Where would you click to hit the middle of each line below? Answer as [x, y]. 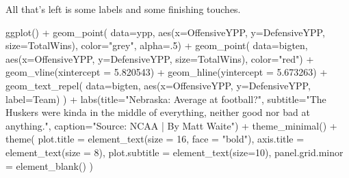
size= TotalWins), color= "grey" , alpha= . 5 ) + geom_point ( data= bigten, [157, 45]
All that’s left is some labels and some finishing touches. [123, 9]
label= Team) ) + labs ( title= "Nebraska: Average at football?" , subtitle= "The [166, 99]
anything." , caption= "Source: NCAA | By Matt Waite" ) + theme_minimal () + [171, 125]
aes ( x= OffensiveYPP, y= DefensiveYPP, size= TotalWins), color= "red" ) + [160, 58]
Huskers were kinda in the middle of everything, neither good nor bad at [158, 112]
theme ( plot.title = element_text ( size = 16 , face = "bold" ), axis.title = [155, 139]
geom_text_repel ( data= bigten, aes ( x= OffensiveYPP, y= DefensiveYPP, [158, 85]
